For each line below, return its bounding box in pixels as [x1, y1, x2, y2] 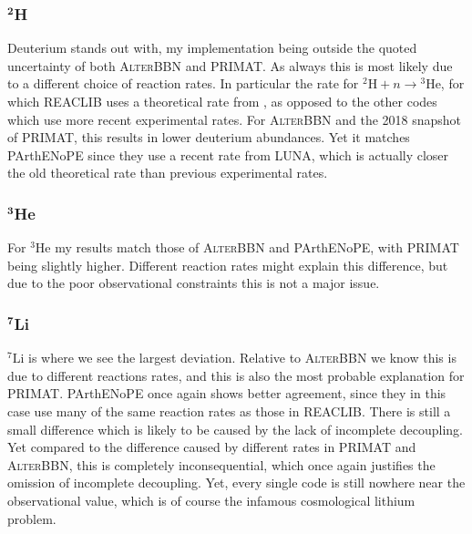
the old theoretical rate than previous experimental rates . [7, 163, 328, 182]
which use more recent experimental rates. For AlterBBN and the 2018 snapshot [7, 109, 462, 128]
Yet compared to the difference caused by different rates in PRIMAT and [7, 437, 416, 457]
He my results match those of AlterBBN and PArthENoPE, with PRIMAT [35, 238, 459, 257]
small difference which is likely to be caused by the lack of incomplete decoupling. [7, 419, 463, 438]
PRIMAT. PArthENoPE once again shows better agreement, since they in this [7, 384, 446, 403]
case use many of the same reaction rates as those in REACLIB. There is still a [7, 401, 451, 420]
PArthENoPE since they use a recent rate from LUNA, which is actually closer [7, 145, 449, 164]
